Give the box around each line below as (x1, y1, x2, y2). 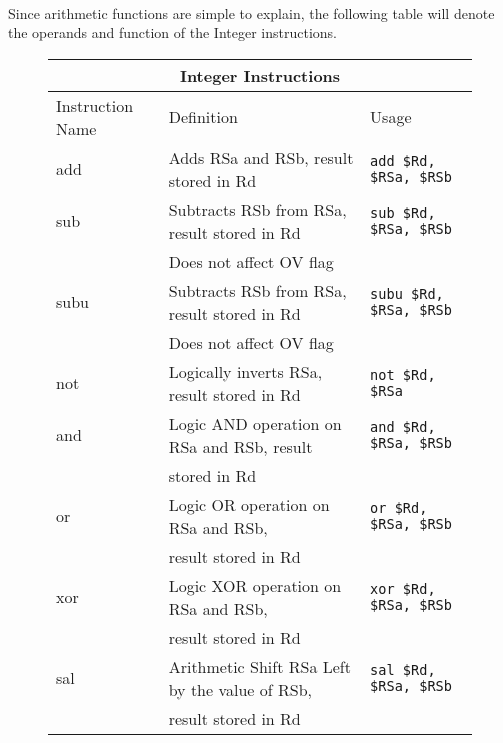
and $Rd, (370, 418, 436, 435)
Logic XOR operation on (168, 573, 342, 597)
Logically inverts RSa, (168, 359, 323, 383)
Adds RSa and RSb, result (168, 145, 354, 169)
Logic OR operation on (168, 492, 330, 516)
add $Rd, (370, 152, 436, 169)
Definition (168, 105, 238, 129)
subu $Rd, (370, 285, 444, 302)
